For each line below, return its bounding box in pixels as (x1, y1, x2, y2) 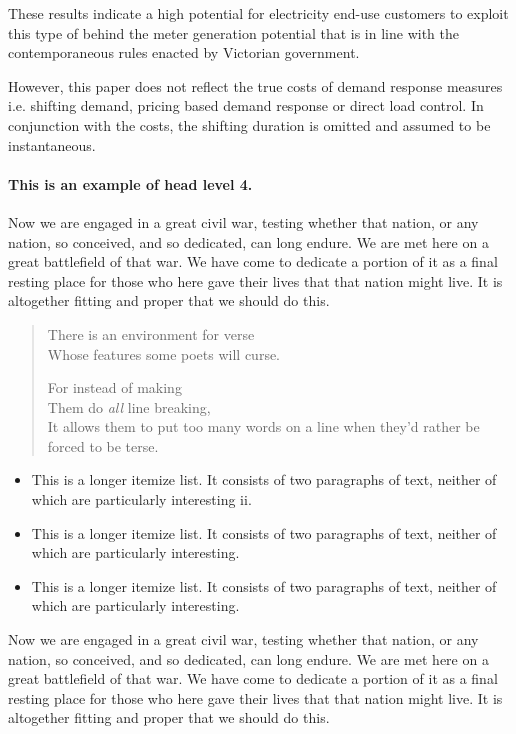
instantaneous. (8, 134, 96, 155)
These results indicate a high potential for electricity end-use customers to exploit (8, 3, 509, 23)
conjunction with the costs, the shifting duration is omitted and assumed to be (8, 114, 491, 135)
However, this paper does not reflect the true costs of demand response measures (8, 75, 503, 96)
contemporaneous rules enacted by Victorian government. (8, 42, 360, 63)
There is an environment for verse (47, 323, 255, 344)
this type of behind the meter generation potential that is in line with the (8, 22, 459, 43)
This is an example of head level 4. (8, 173, 253, 194)
